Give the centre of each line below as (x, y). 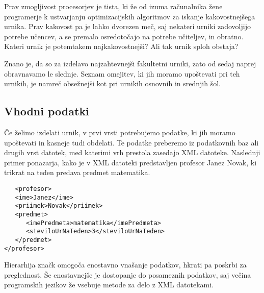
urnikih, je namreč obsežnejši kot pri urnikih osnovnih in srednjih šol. (112, 83)
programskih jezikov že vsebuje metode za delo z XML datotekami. (109, 285)
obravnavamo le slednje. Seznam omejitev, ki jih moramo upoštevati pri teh (122, 73)
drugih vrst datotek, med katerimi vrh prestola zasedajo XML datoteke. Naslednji (132, 152)
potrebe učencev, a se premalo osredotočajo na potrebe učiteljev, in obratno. (124, 36)
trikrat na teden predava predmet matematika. (77, 172)
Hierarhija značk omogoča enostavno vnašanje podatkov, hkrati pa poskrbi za (125, 265)
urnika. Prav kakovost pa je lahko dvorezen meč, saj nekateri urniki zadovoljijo (127, 26)
